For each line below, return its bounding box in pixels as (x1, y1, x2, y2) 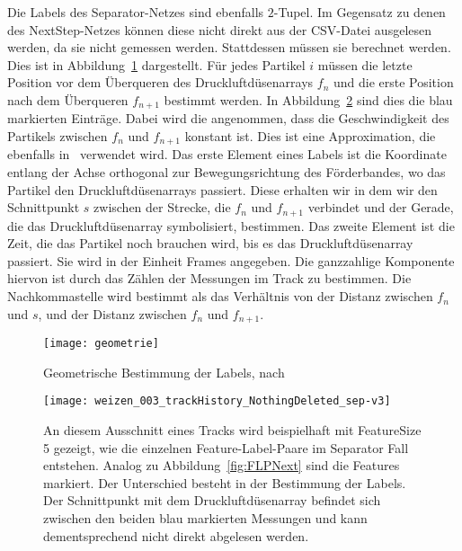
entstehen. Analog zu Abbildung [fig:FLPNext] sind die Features (43, 456, 400, 475)
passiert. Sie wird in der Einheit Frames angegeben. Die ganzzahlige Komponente (7, 251, 455, 270)
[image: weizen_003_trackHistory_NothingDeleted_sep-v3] (43, 395, 391, 408)
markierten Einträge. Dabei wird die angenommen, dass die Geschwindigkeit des (7, 109, 449, 128)
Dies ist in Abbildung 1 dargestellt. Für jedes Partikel (7, 55, 306, 74)
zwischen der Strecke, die (93, 198, 231, 217)
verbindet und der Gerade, (307, 198, 454, 217)
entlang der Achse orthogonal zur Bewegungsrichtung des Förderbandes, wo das (7, 163, 446, 182)
